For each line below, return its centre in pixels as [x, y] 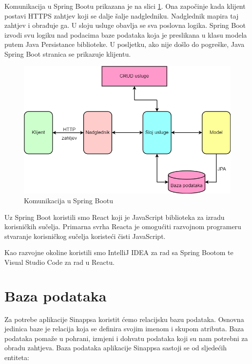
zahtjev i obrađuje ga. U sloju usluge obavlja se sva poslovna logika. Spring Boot [125, 25]
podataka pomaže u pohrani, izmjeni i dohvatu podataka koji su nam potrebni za [126, 338]
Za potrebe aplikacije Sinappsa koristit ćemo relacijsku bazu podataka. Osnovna [124, 319]
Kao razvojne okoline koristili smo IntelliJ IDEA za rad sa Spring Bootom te [119, 252]
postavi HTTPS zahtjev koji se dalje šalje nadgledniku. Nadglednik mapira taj [122, 15]
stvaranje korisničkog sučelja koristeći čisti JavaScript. [85, 236]
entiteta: [17, 357]
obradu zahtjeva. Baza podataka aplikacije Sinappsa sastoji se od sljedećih [116, 348]
